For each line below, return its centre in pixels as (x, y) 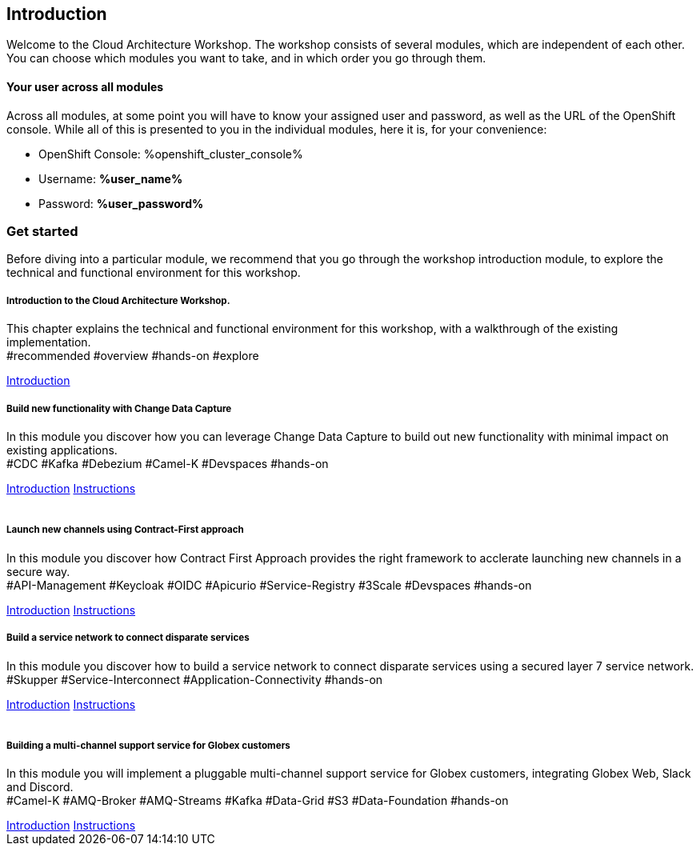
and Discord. (40, 787)
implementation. (49, 342)
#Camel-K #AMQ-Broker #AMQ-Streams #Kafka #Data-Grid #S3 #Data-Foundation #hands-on (258, 801)
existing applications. (62, 450)
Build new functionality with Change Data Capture (119, 408)
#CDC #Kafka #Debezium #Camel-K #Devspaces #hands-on (168, 463)
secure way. (38, 571)
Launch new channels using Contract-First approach (125, 530)
